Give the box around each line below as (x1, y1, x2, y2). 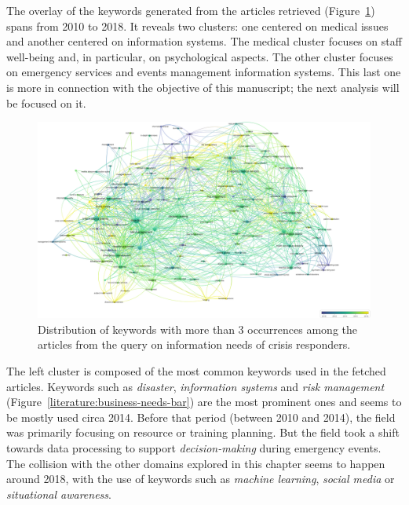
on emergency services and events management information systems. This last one (6, 64, 401, 80)
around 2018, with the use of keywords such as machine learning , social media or (6, 470, 395, 487)
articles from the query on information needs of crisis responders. (38, 336, 351, 353)
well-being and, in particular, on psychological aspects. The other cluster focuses (6, 48, 393, 64)
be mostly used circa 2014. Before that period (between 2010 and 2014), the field (6, 408, 396, 425)
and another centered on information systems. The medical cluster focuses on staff (6, 33, 402, 49)
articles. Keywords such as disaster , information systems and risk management (6, 378, 385, 394)
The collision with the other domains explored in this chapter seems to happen (6, 455, 385, 471)
